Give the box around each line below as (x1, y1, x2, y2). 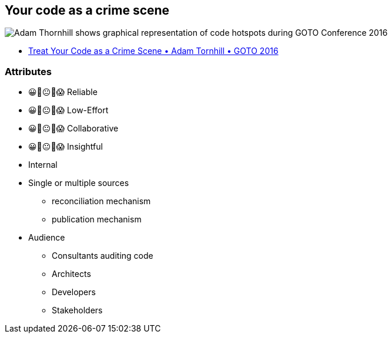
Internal (28, 160, 58, 170)
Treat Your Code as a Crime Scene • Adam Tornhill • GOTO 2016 (28, 46, 279, 56)
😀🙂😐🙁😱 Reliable (28, 87, 98, 97)
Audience (28, 232, 65, 243)
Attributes (5, 65, 52, 77)
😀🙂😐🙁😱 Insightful (28, 141, 103, 152)
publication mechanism (52, 214, 142, 225)
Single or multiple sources (28, 178, 129, 188)
